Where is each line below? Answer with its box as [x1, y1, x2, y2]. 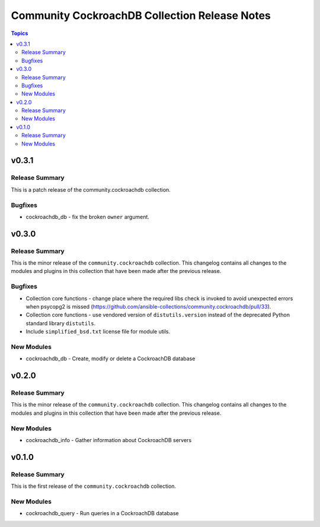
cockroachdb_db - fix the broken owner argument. [25, 213, 149, 220]
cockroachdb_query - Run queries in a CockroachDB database [25, 510, 179, 517]
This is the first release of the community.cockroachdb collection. [11, 482, 177, 490]
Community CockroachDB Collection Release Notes [11, 9, 271, 22]
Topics [11, 30, 28, 37]
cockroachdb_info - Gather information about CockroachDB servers [25, 437, 192, 443]
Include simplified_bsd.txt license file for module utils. [25, 328, 171, 335]
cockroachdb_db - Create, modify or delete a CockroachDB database [25, 355, 196, 362]
